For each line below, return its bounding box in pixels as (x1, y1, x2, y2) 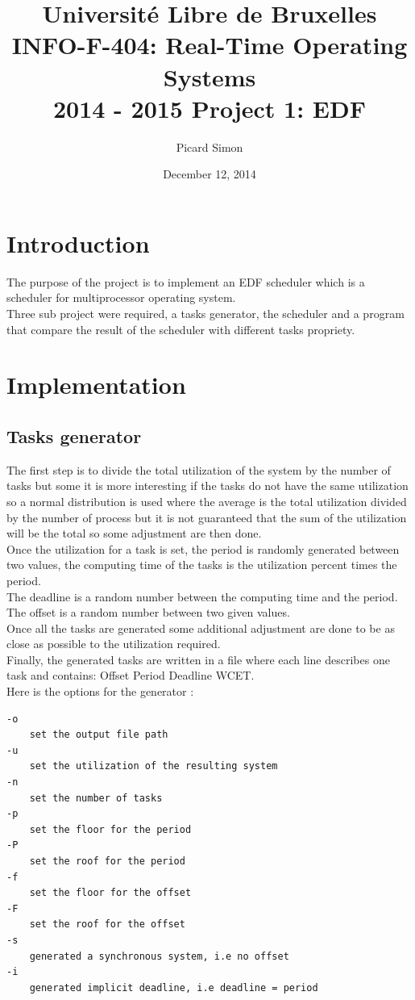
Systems (163, 60, 256, 93)
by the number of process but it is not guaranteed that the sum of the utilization (6, 508, 407, 525)
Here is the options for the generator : (6, 683, 194, 700)
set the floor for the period (29, 823, 192, 835)
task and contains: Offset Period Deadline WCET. (6, 667, 255, 684)
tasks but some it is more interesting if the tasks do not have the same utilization (6, 477, 409, 494)
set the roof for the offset (29, 918, 185, 931)
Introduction (6, 226, 150, 259)
